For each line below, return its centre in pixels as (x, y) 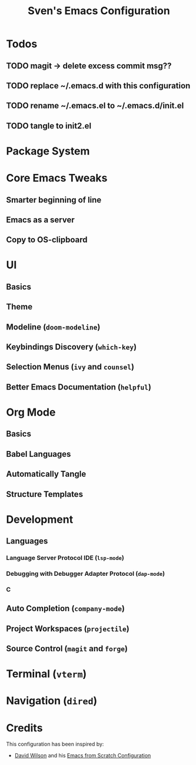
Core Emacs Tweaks (57, 178)
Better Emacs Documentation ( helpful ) (79, 387)
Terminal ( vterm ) (46, 674)
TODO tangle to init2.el (49, 126)
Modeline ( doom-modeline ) (53, 327)
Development (40, 519)
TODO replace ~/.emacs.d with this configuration (98, 86)
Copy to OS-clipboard (47, 240)
